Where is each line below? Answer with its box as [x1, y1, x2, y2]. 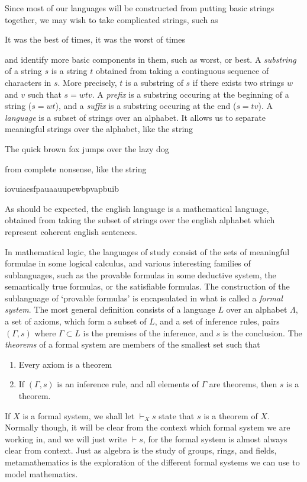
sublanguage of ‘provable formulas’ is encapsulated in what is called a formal [5, 291, 283, 304]
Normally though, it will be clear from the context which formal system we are [5, 421, 290, 433]
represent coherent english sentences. [5, 225, 137, 237]
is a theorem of [203, 409, 258, 422]
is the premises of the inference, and [83, 326, 214, 339]
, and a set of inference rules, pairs [154, 315, 280, 327]
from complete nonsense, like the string [5, 162, 147, 175]
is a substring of [125, 76, 183, 88]
